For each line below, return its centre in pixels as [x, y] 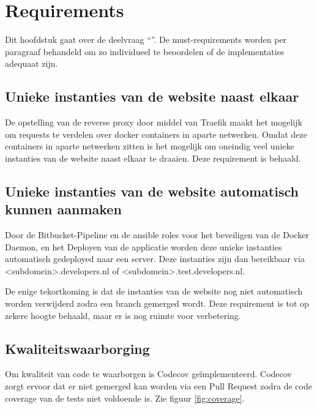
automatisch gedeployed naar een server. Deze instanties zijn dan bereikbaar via [155, 259]
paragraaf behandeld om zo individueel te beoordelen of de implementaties [145, 51]
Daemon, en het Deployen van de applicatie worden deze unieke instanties [144, 246]
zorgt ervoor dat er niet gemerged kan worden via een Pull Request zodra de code [158, 386]
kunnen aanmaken [63, 209]
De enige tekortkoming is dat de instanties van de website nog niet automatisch [154, 291]
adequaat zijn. [32, 63]
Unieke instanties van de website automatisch [152, 191]
